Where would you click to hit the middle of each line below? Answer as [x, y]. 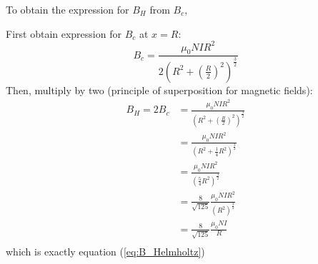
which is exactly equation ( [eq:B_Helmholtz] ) [105, 252]
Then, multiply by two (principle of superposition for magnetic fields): [159, 90]
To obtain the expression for [68, 9]
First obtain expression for [64, 33]
